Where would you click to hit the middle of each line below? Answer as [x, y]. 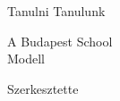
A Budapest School [60, 41]
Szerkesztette [43, 88]
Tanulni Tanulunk [56, 11]
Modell [26, 59]
